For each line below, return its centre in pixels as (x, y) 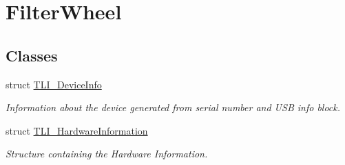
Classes (32, 55)
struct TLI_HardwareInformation (77, 130)
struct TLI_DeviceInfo (54, 84)
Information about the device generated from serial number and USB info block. (173, 107)
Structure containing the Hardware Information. (107, 154)
